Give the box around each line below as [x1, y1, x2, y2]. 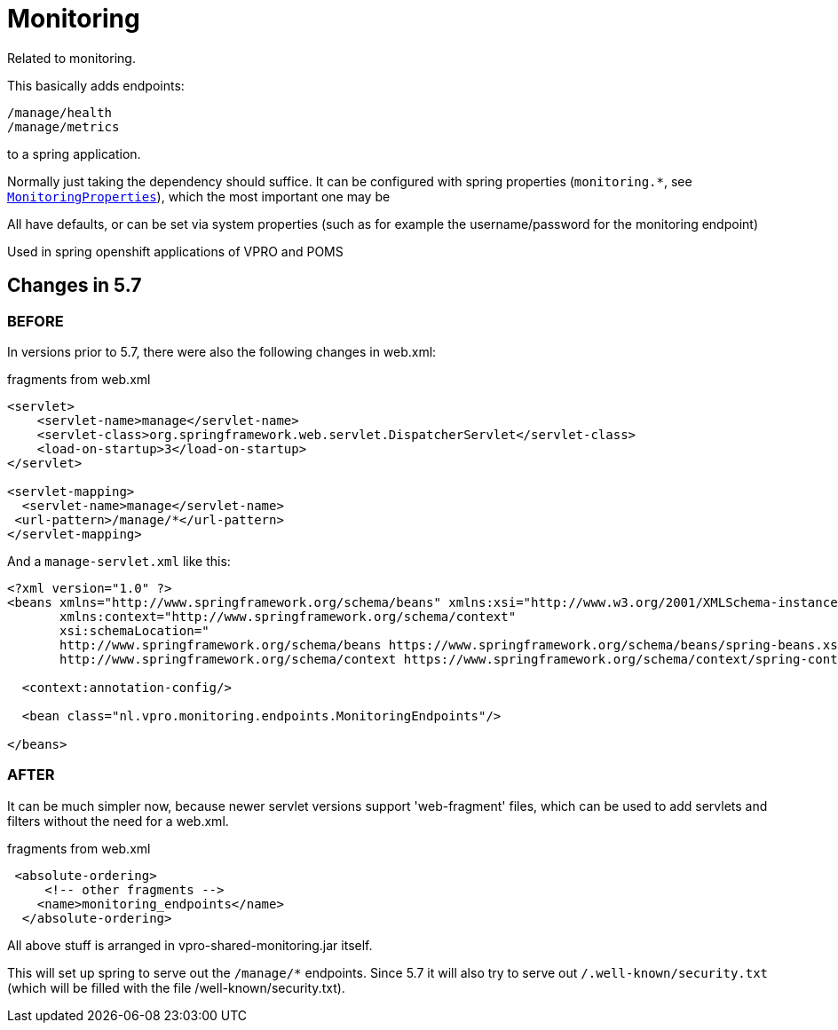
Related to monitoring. [7, 50, 136, 66]
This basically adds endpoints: [7, 77, 185, 93]
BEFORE [7, 311, 64, 330]
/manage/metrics [7, 119, 120, 134]
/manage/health [7, 105, 113, 120]
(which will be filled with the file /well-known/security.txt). [7, 979, 345, 995]
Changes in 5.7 [7, 274, 142, 297]
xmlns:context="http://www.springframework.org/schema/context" [59, 609, 517, 624]
